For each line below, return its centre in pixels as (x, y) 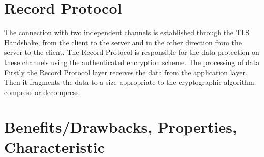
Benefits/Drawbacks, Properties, (121, 127)
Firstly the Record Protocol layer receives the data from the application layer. (126, 72)
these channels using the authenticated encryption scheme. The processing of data (132, 62)
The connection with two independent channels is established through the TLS (127, 32)
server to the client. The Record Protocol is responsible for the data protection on (132, 52)
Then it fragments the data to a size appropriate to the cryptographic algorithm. (130, 82)
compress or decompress (41, 92)
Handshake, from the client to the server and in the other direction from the (123, 42)
